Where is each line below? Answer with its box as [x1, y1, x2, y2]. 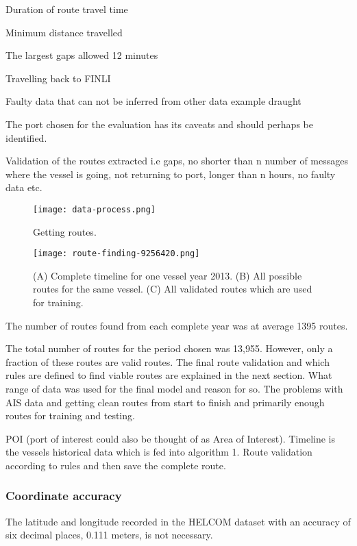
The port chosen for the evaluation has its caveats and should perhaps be [5, 116, 313, 131]
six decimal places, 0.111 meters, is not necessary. [5, 528, 213, 542]
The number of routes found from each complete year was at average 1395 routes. [5, 318, 348, 332]
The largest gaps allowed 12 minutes [5, 48, 158, 62]
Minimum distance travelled [5, 25, 123, 39]
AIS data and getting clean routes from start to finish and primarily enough [5, 395, 325, 409]
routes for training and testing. [5, 408, 135, 423]
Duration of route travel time [5, 2, 128, 16]
